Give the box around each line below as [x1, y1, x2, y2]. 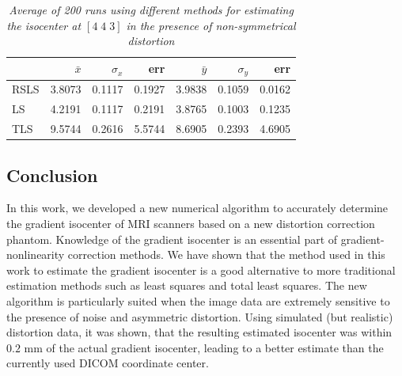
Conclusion [6, 162, 98, 187]
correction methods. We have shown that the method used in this [67, 246, 385, 263]
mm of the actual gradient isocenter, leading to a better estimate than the [24, 339, 384, 355]
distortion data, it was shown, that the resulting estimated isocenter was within [6, 324, 393, 340]
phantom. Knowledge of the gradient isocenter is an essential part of [6, 230, 338, 247]
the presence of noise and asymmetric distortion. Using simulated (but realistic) [6, 308, 393, 325]
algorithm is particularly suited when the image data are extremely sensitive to [6, 293, 390, 310]
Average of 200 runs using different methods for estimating [9, 2, 294, 17]
